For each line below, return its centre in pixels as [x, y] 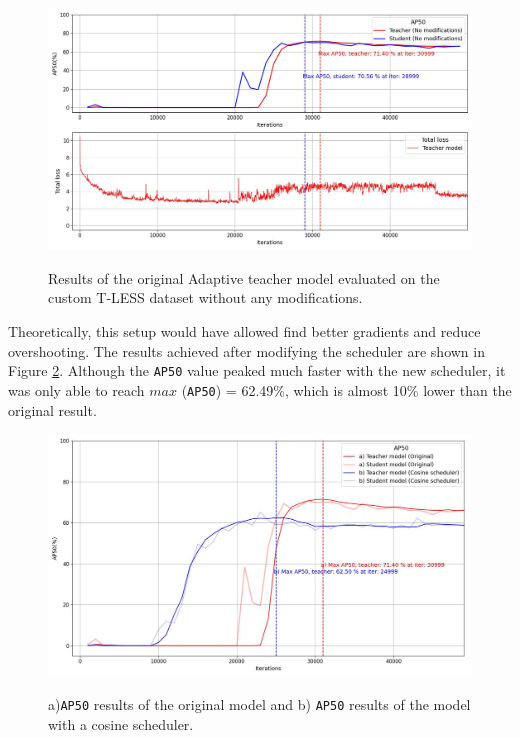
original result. [52, 409]
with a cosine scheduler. [121, 723]
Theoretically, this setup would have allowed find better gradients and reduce [244, 331]
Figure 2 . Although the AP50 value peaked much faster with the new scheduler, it [257, 370]
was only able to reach [76, 389]
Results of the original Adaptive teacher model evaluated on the [244, 277]
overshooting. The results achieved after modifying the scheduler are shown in [246, 350]
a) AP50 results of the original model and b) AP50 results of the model [259, 703]
